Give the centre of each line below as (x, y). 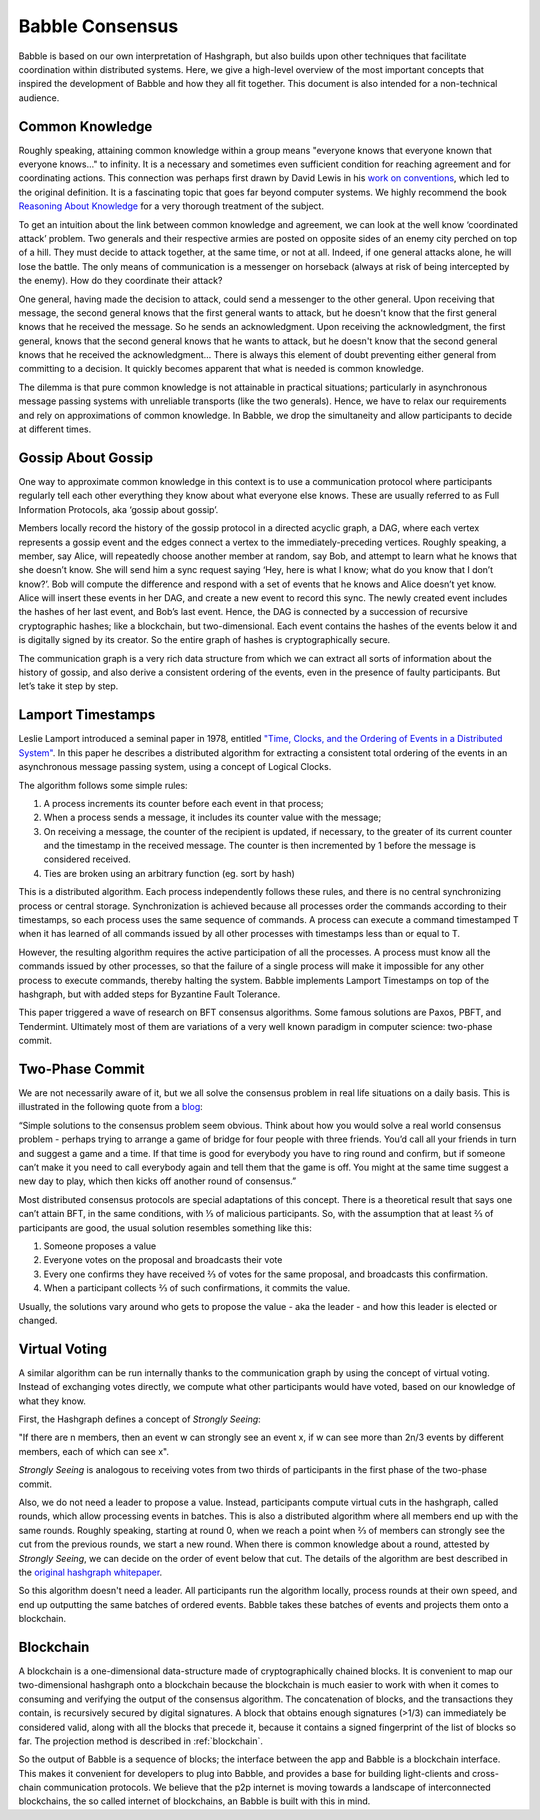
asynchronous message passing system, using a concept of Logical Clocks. (175, 767)
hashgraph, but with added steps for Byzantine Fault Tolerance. (149, 994)
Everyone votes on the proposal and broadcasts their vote (163, 1260)
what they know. (52, 1401)
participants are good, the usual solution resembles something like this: (165, 1227)
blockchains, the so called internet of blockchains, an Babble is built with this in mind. (194, 1801)
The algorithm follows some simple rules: (103, 785)
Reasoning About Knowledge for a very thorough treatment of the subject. (171, 206)
